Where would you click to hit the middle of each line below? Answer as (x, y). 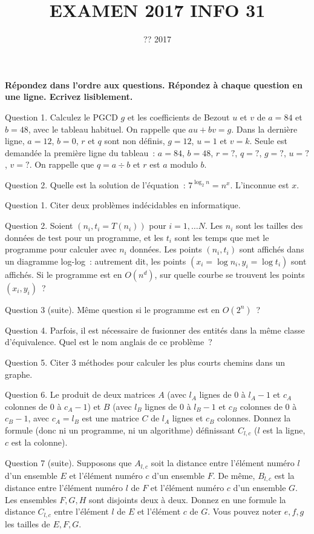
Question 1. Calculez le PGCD (61, 117)
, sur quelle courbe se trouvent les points (230, 274)
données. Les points (166, 249)
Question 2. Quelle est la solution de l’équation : (95, 184)
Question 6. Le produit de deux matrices (80, 394)
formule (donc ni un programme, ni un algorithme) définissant (120, 430)
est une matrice (110, 418)
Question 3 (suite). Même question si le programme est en (113, 309)
